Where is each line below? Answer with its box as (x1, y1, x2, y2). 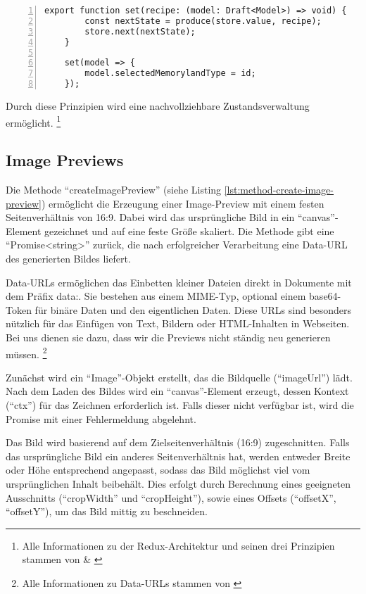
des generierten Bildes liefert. (6, 251, 131, 266)
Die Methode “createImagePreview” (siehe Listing (6, 182, 222, 197)
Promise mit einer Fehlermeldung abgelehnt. (6, 411, 196, 426)
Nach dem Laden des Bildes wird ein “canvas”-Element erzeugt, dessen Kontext (6, 384, 349, 398)
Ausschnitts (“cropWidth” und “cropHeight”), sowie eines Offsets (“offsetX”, (6, 490, 336, 505)
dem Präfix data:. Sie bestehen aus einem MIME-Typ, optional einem (6, 289, 306, 303)
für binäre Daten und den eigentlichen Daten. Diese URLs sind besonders (34, 302, 352, 317)
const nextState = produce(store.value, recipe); (84, 15, 322, 26)
